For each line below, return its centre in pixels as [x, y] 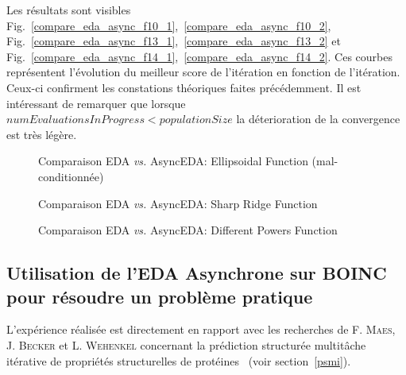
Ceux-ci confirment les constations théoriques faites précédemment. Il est [184, 87]
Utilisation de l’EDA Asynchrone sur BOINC [197, 273]
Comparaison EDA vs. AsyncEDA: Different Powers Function [188, 230]
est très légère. [42, 134]
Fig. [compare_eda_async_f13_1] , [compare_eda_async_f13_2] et [174, 41]
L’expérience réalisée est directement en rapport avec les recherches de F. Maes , [201, 329]
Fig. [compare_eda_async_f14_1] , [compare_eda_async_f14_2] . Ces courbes [199, 56]
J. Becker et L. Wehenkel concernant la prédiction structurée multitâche [186, 344]
